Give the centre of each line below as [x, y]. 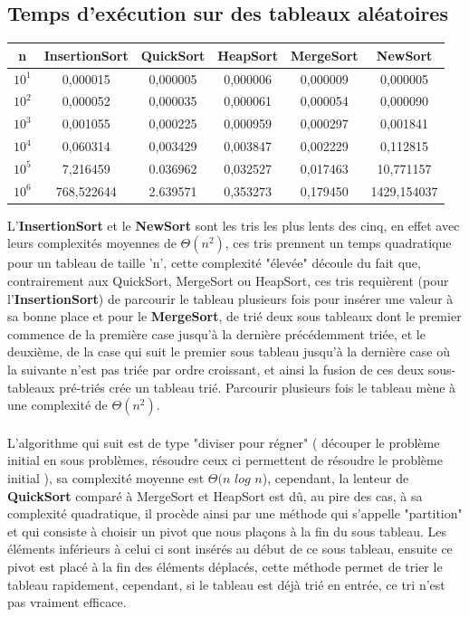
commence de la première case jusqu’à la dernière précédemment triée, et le [216, 333]
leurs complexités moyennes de [92, 243]
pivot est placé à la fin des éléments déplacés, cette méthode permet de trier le [225, 566]
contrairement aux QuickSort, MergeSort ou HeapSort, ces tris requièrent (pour [228, 281]
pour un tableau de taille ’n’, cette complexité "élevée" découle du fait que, [214, 263]
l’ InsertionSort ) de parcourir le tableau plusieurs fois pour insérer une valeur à [230, 298]
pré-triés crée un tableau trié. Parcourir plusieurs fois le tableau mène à [258, 387]
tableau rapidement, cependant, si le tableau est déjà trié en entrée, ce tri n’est [226, 584]
